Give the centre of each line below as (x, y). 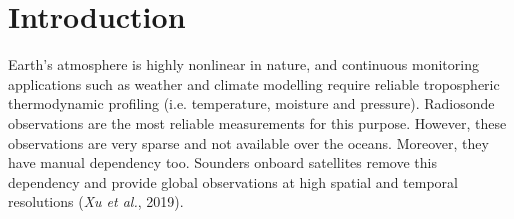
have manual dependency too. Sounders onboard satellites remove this (222, 162)
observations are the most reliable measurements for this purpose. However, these (257, 122)
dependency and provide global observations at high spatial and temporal (233, 181)
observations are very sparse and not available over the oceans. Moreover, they (248, 142)
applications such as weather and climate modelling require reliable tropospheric (254, 83)
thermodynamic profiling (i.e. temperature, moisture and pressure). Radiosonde (251, 103)
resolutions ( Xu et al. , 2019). (96, 201)
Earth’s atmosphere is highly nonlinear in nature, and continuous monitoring (243, 64)
